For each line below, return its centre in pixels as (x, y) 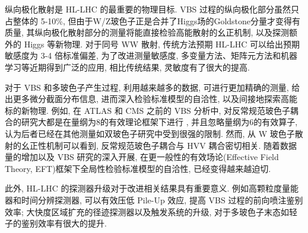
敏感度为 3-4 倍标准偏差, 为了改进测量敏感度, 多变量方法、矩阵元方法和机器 (151, 55)
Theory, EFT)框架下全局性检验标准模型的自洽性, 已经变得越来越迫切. (138, 168)
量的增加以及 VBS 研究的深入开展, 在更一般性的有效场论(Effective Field (142, 157)
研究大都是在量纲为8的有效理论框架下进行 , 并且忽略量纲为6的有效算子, (159, 122)
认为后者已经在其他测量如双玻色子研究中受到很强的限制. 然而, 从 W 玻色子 (150, 133)
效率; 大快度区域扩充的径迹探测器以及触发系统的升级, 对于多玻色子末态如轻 (151, 211)
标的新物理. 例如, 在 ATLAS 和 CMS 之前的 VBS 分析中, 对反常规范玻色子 (148, 110)
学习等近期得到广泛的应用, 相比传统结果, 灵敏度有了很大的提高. (127, 67)
